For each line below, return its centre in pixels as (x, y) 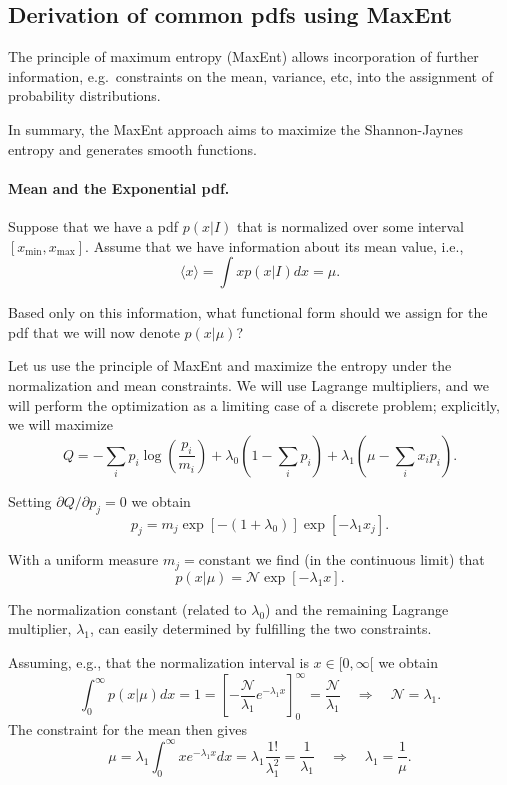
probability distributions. (84, 95)
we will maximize (60, 424)
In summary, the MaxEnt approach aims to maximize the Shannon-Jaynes (235, 128)
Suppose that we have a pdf (93, 225)
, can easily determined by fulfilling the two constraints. (260, 628)
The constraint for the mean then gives (127, 728)
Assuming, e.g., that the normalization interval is (158, 661)
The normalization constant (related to (127, 608)
